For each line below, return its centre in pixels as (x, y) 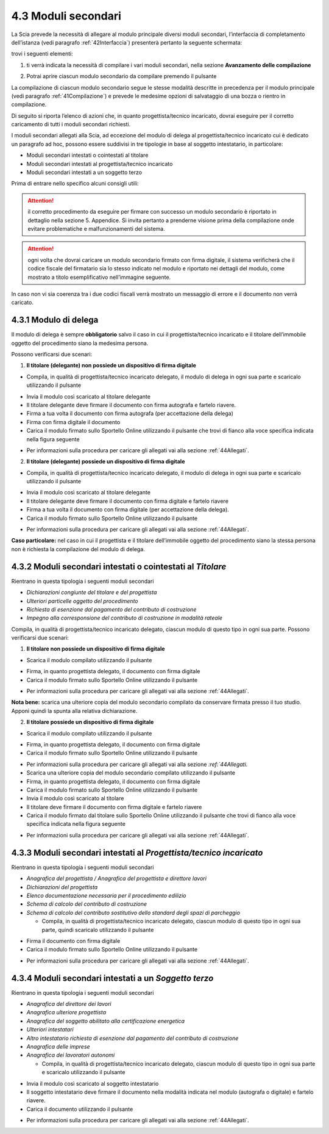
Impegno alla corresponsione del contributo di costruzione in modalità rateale (124, 618)
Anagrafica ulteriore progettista (66, 1013)
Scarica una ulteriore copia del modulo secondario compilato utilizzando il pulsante (131, 773)
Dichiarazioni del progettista (62, 887)
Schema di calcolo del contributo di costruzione (87, 904)
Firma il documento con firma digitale (73, 941)
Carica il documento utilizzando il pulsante (80, 1109)
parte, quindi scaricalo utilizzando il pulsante (98, 930)
